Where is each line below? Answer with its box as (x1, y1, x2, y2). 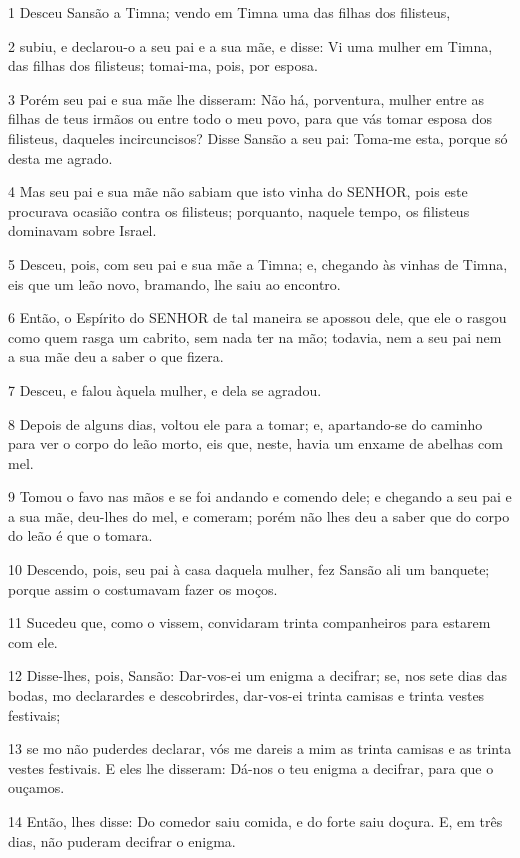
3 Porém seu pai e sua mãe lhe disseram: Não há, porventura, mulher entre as (8, 88, 484, 109)
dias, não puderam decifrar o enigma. (8, 830, 236, 851)
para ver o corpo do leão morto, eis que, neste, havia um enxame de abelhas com (8, 433, 503, 454)
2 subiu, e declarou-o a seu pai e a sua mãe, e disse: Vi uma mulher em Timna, (8, 35, 493, 56)
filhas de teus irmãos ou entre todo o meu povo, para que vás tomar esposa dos (8, 108, 493, 129)
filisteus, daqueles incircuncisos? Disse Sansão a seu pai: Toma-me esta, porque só (8, 127, 508, 148)
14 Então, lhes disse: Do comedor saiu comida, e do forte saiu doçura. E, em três (8, 811, 503, 831)
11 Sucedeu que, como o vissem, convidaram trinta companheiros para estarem (8, 612, 491, 633)
